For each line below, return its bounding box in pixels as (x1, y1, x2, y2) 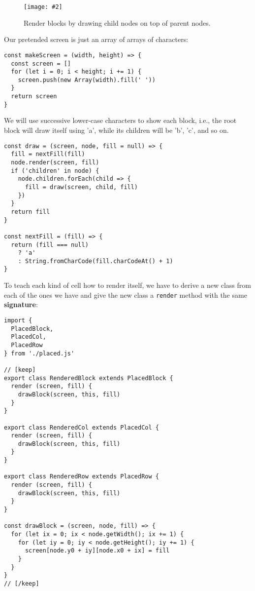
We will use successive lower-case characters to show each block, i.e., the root (4, 115, 237, 125)
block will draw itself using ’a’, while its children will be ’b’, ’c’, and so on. (4, 125, 229, 135)
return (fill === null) (11, 241, 89, 248)
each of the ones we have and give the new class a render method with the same (4, 289, 247, 300)
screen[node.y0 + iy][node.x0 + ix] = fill (25, 547, 170, 554)
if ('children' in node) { (11, 167, 99, 174)
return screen (11, 93, 57, 100)
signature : (4, 299, 38, 310)
